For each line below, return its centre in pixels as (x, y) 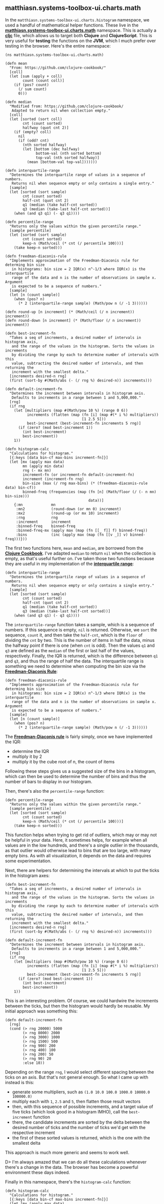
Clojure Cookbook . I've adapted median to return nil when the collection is (81, 553)
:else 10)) (34, 1063)
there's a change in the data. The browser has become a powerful (72, 1167)
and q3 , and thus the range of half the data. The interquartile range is (74, 661)
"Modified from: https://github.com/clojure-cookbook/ (67, 106)
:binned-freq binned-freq (46, 526)
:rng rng (37, 518)
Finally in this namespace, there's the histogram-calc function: (68, 1181)
